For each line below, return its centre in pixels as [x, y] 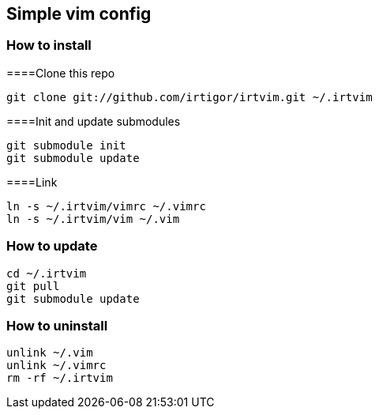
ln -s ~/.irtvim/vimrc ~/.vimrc [106, 206]
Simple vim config [79, 14]
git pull [33, 286]
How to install [49, 45]
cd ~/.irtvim [47, 273]
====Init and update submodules [94, 121]
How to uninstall [57, 325]
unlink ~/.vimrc [56, 366]
